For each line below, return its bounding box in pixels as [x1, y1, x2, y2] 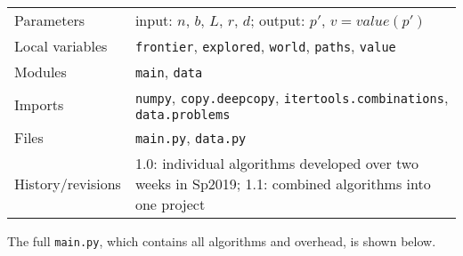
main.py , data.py [134, 127, 247, 148]
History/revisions [14, 173, 121, 194]
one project [134, 194, 206, 214]
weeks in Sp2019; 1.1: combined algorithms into [134, 173, 431, 194]
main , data [134, 61, 203, 82]
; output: [250, 10, 305, 30]
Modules [14, 61, 67, 82]
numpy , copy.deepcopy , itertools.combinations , [134, 87, 449, 108]
